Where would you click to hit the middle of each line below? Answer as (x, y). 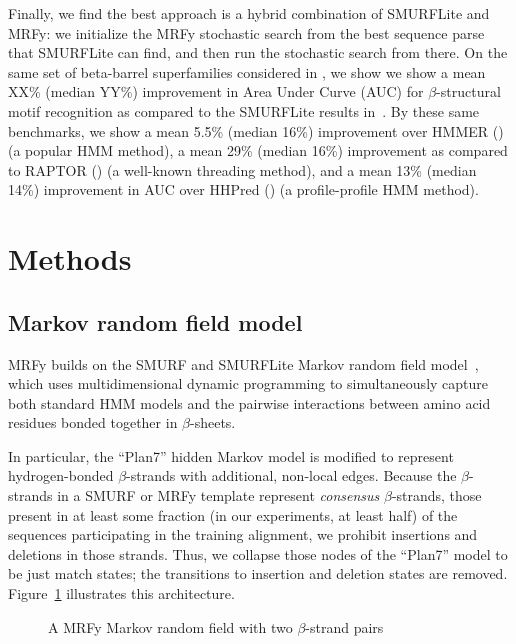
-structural (468, 91)
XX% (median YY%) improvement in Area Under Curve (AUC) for (216, 91)
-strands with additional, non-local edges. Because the (291, 475)
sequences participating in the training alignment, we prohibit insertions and (243, 534)
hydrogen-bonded (61, 475)
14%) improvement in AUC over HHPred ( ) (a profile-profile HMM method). (243, 189)
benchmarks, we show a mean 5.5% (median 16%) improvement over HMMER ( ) (256, 130)
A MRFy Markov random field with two (170, 626)
